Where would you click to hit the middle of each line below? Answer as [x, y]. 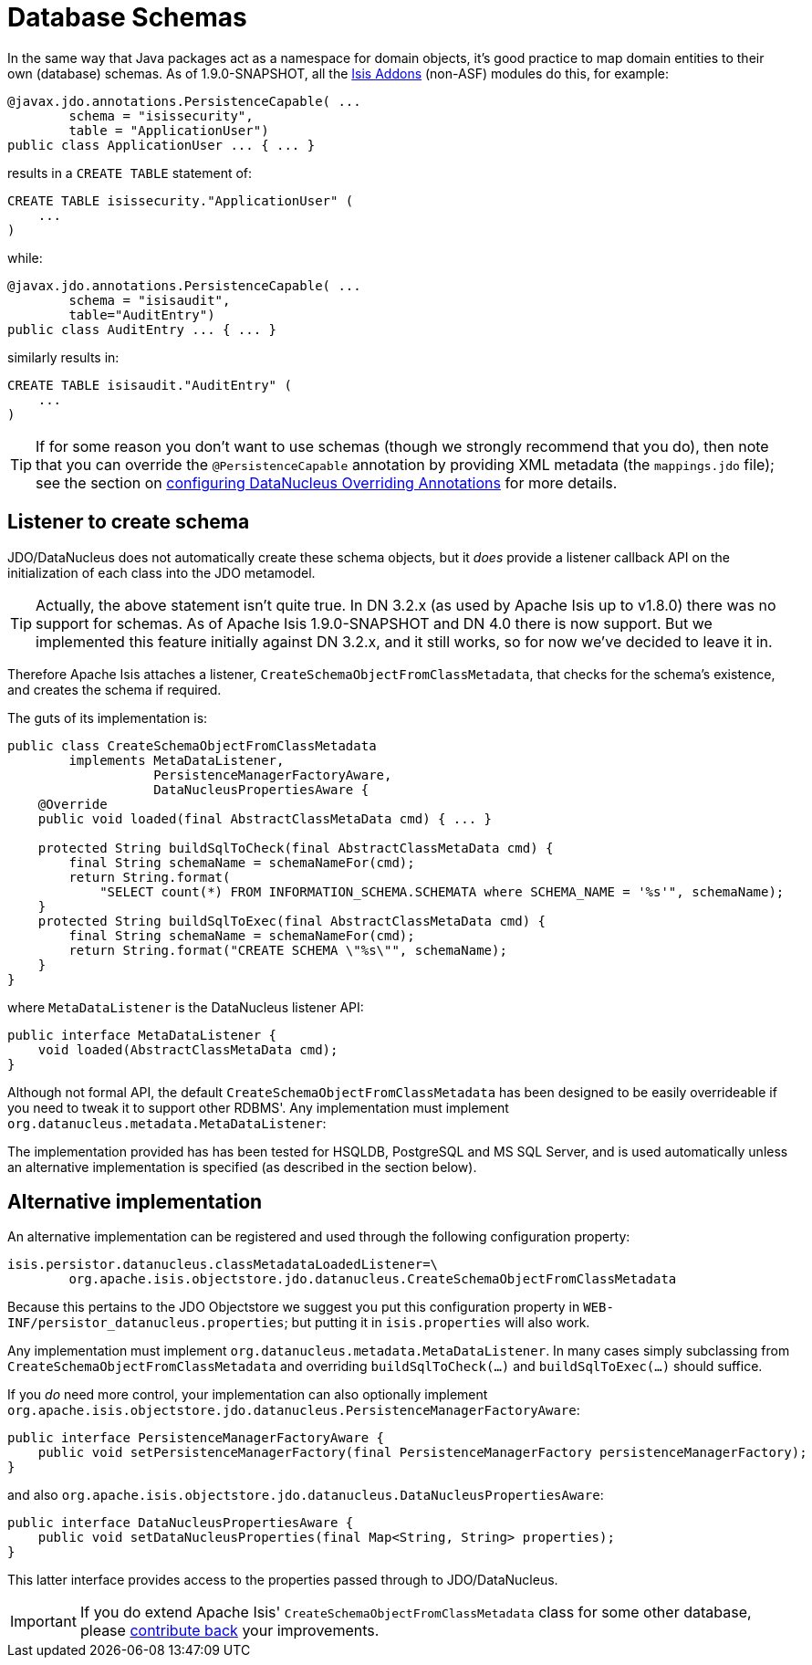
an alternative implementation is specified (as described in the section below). [242, 1167]
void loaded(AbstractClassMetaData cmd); [188, 1049]
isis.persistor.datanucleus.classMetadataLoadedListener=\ [223, 1265]
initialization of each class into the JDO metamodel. [161, 572]
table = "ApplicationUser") [169, 130]
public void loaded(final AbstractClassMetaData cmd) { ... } [265, 818]
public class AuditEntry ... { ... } [142, 329]
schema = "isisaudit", [150, 300]
